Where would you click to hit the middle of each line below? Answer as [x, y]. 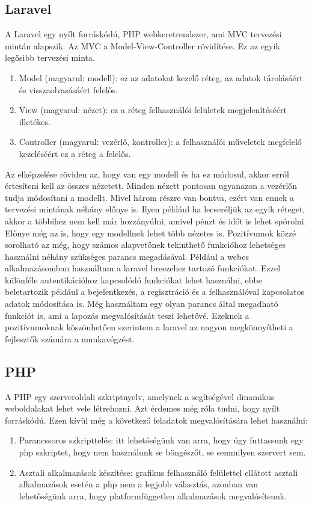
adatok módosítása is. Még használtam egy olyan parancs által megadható [142, 304]
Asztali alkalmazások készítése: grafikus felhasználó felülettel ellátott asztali [158, 472]
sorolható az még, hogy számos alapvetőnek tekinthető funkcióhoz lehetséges [145, 245]
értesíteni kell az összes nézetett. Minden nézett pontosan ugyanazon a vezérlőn [151, 186]
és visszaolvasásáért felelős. [68, 89]
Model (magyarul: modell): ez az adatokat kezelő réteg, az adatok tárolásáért [161, 77]
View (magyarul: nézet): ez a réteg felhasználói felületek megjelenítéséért [153, 110]
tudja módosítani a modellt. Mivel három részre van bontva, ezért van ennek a [149, 197]
